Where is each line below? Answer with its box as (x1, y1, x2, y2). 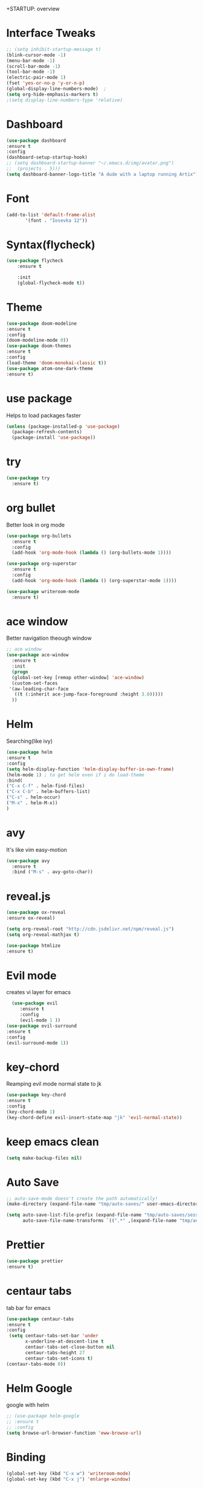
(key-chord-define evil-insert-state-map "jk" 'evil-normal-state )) (6, 1114, 182, 1120)
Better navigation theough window (6, 634, 92, 642)
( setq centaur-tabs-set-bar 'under (8, 1333, 98, 1339)
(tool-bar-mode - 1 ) (6, 69, 56, 75)
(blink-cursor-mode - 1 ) (6, 51, 66, 58)
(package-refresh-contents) (11, 429, 83, 435)
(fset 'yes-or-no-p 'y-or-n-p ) (6, 80, 85, 87)
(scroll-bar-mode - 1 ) (6, 63, 61, 69)
